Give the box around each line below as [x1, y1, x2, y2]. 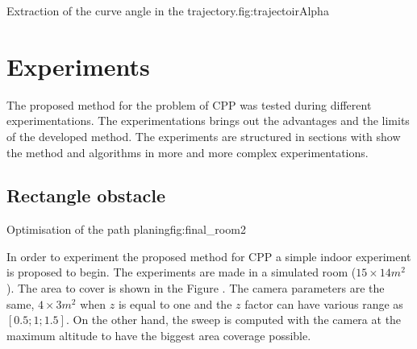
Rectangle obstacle [6, 183, 166, 208]
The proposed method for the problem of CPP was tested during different [6, 96, 372, 113]
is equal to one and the [118, 295, 232, 312]
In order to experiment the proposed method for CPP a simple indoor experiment [6, 247, 411, 264]
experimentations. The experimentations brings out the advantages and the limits [6, 112, 410, 129]
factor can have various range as [244, 295, 403, 312]
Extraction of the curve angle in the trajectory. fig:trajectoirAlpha [6, 2, 329, 19]
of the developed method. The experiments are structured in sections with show [6, 127, 401, 144]
